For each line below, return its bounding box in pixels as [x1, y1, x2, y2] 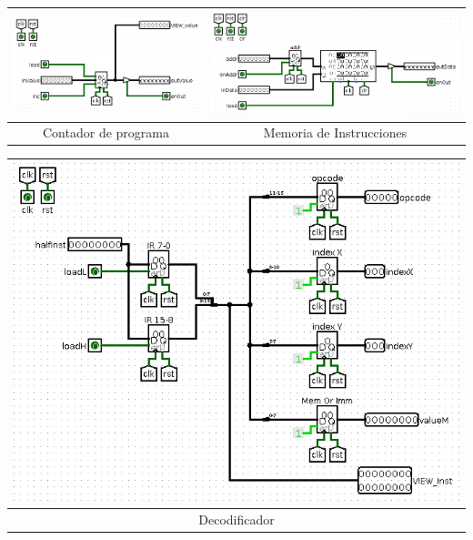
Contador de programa [43, 123, 169, 142]
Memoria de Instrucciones [263, 123, 408, 142]
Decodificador [198, 510, 275, 529]
